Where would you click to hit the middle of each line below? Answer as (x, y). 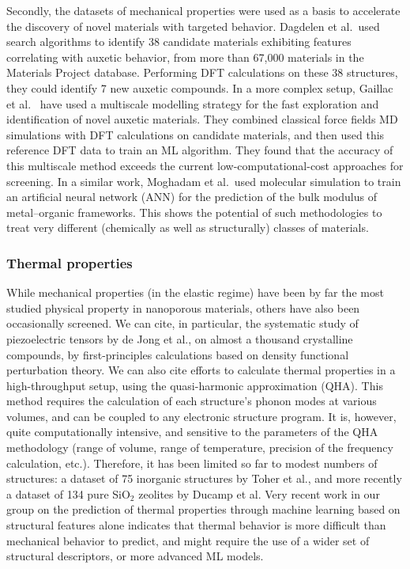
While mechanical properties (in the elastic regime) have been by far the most (195, 292)
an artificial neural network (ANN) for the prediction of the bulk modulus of (192, 197)
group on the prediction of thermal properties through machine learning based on (203, 509)
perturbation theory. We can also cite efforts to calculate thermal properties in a (201, 370)
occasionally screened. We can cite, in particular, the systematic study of (182, 323)
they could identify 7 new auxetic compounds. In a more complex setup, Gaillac (200, 87)
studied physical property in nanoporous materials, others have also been (183, 307)
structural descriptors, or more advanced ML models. (135, 556)
